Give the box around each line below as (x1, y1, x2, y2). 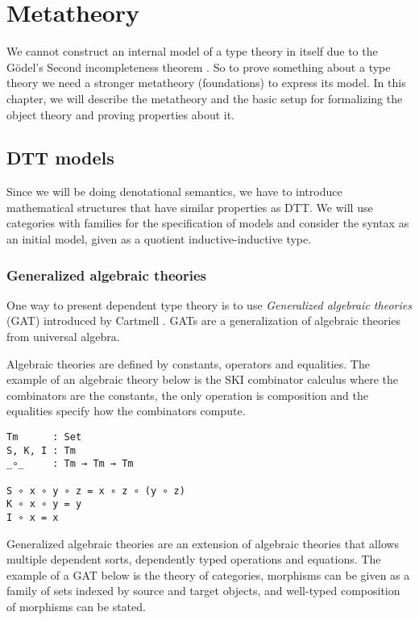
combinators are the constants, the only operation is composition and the (6, 386, 368, 403)
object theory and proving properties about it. (6, 106, 235, 123)
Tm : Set (6, 431, 82, 443)
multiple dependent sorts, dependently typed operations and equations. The (6, 551, 381, 568)
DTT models (6, 145, 114, 170)
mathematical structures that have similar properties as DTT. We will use (6, 198, 373, 215)
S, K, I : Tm (6, 444, 76, 456)
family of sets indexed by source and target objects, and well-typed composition (6, 582, 400, 599)
